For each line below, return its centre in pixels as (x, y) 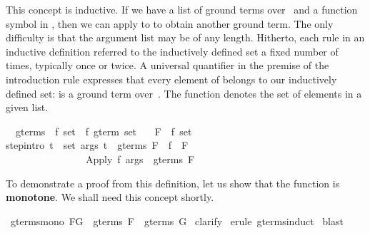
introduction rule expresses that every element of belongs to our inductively (171, 79)
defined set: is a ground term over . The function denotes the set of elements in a (184, 93)
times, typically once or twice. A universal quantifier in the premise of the (167, 65)
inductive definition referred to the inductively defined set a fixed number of (172, 51)
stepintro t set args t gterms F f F (97, 145)
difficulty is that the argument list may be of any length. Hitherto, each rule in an (185, 37)
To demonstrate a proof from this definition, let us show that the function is (173, 183)
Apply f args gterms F (140, 159)
